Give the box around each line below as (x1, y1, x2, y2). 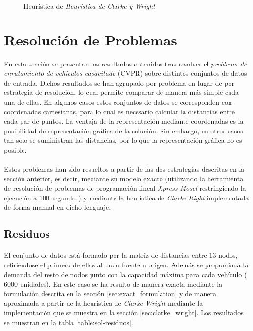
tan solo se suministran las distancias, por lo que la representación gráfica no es (4, 135, 242, 145)
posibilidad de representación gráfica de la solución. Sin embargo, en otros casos (4, 125, 243, 135)
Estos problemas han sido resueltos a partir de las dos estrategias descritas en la (4, 164, 245, 174)
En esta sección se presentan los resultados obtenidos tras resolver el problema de (4, 58, 247, 68)
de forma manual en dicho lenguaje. (4, 202, 111, 212)
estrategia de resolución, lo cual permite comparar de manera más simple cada (4, 87, 239, 97)
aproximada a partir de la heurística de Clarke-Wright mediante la (4, 298, 203, 308)
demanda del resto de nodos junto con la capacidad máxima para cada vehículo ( (4, 269, 247, 279)
